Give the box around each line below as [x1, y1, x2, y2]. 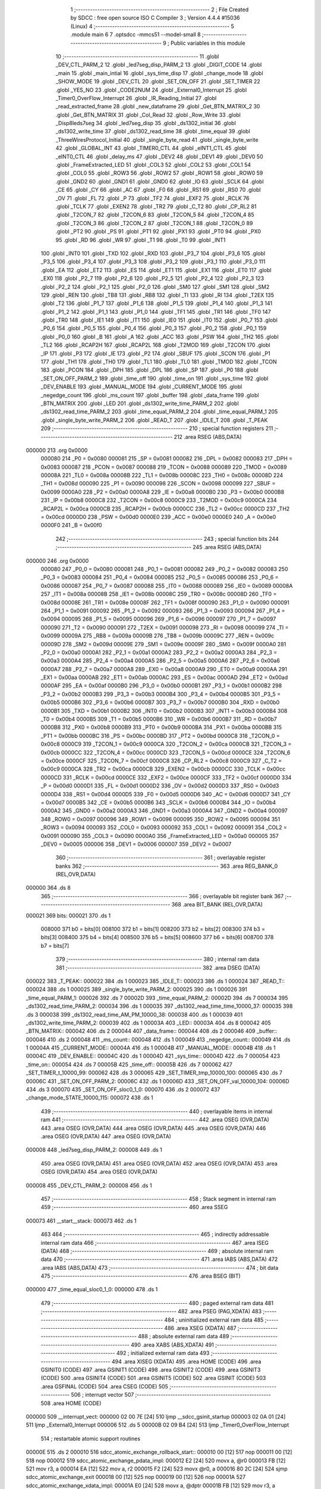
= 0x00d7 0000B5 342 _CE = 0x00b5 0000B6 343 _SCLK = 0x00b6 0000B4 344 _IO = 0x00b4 [40, 799, 276, 806]
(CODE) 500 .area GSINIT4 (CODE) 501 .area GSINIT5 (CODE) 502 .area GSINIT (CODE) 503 [40, 1375, 266, 1382]
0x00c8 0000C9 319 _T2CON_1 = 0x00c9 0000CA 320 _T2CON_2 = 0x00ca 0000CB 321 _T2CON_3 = [40, 740, 292, 747]
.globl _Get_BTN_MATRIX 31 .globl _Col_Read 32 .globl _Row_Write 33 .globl [55, 111, 241, 119]
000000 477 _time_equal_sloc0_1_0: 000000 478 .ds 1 [26, 1286, 158, 1293]
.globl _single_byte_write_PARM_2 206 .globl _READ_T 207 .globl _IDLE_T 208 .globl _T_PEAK [40, 416, 268, 423]
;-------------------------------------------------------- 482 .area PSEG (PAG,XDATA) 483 [40, 1308, 262, 1315]
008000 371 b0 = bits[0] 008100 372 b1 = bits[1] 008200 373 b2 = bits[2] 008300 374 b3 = [40, 926, 266, 933]
